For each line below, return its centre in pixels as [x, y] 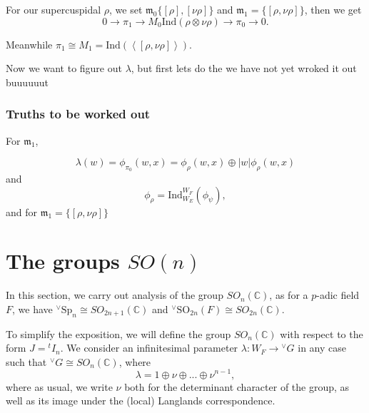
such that [26, 361]
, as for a [289, 295]
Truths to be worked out [78, 114]
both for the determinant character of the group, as [237, 386]
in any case [322, 348]
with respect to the [322, 333]
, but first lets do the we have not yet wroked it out [244, 68]
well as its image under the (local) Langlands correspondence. [141, 401]
